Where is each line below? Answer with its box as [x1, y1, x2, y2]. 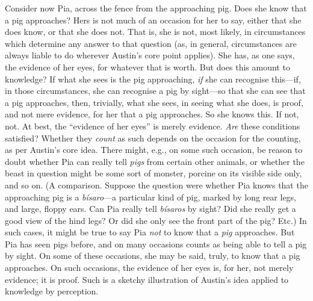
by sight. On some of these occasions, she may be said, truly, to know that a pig [5, 249, 300, 262]
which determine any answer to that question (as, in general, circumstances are [5, 37, 297, 49]
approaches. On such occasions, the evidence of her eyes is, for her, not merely [5, 261, 294, 274]
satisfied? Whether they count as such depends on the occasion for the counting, [5, 131, 301, 144]
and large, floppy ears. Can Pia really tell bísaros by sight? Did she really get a [5, 202, 296, 215]
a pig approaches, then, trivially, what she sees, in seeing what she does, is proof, [5, 96, 303, 108]
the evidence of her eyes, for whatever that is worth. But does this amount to [5, 60, 290, 73]
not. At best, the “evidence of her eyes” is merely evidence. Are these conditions [5, 119, 300, 132]
